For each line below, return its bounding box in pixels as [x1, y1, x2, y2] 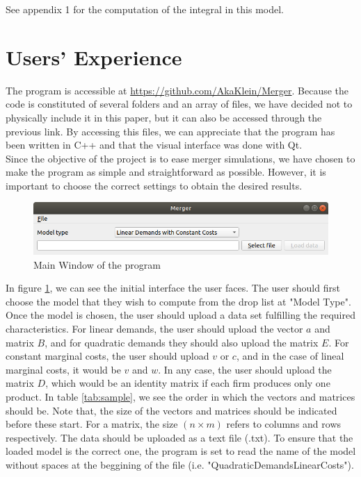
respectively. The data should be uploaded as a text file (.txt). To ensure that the [6, 430, 353, 444]
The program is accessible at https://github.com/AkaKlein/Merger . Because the [6, 83, 349, 97]
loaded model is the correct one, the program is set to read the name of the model [6, 444, 356, 458]
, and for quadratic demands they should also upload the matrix [45, 335, 319, 349]
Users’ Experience [6, 42, 182, 71]
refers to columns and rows [226, 417, 342, 431]
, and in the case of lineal [236, 349, 344, 363]
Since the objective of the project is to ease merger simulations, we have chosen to [6, 151, 355, 165]
